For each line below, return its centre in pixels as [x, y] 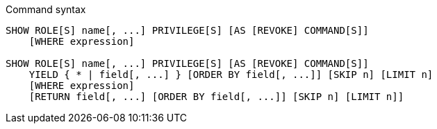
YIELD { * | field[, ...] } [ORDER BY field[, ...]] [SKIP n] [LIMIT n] [231, 75]
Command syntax [46, 9]
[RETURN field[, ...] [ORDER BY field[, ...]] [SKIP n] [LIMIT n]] [216, 97]
